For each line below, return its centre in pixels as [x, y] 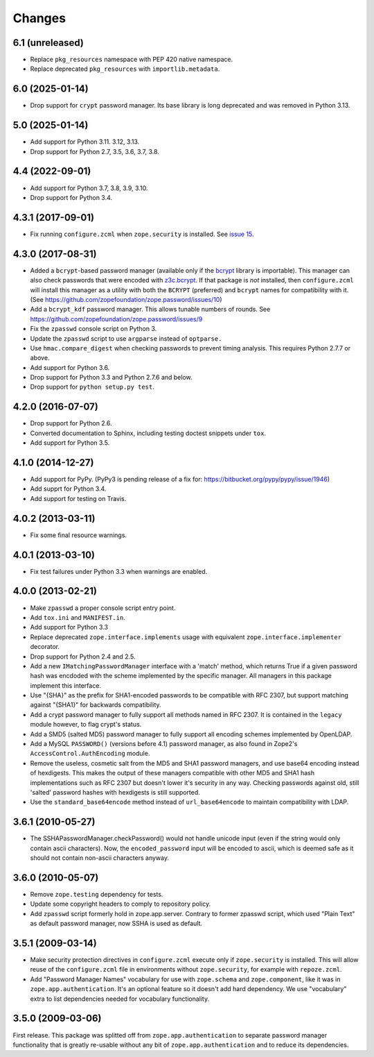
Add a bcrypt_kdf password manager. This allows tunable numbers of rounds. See [150, 310]
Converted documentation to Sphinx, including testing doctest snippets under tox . [148, 433]
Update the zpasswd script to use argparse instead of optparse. [126, 338]
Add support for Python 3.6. [70, 367]
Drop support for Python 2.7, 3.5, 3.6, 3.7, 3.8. [95, 151]
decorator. [45, 647]
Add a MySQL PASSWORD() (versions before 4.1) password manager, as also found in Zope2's [164, 744]
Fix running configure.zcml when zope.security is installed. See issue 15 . [142, 234]
